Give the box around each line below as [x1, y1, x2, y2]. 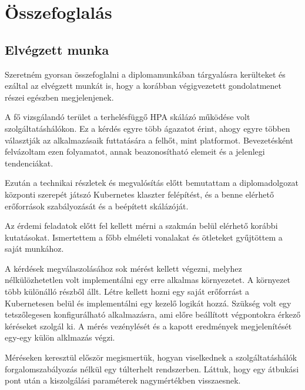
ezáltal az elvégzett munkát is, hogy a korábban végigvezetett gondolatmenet [5, 79, 282, 92]
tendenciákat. [5, 156, 53, 169]
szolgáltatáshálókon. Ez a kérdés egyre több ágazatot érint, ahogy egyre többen [5, 122, 290, 134]
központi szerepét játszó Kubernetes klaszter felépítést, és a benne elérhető [5, 188, 274, 200]
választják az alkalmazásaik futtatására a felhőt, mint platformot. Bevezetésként [5, 134, 293, 146]
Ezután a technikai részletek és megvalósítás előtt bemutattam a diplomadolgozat [5, 176, 299, 189]
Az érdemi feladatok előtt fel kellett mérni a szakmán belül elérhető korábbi [5, 219, 278, 232]
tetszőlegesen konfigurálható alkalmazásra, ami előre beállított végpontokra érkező [5, 308, 301, 321]
